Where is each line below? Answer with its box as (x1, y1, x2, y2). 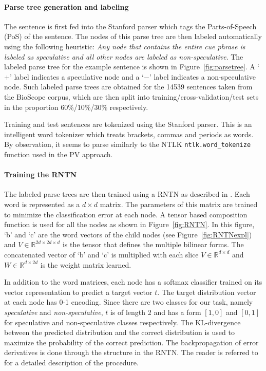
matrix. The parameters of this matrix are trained (100, 198, 258, 209)
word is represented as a (4, 198, 80, 209)
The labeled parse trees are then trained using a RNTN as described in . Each (4, 189, 250, 199)
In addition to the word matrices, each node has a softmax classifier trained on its (4, 276, 262, 287)
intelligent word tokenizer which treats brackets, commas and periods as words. (4, 128, 254, 139)
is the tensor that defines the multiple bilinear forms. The (62, 239, 244, 250)
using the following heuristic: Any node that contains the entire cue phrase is (4, 41, 245, 51)
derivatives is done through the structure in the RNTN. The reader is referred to (4, 347, 258, 358)
